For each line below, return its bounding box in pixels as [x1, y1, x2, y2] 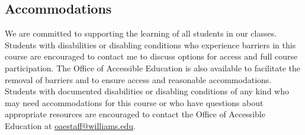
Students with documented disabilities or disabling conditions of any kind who [5, 85, 289, 97]
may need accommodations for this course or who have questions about [5, 96, 264, 108]
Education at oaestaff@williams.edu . [5, 119, 136, 131]
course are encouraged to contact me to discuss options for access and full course [5, 50, 298, 62]
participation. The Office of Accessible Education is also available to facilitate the [5, 61, 301, 74]
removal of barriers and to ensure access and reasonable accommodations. [5, 73, 272, 85]
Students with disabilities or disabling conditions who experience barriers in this [5, 38, 296, 51]
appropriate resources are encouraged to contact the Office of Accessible [5, 108, 265, 120]
